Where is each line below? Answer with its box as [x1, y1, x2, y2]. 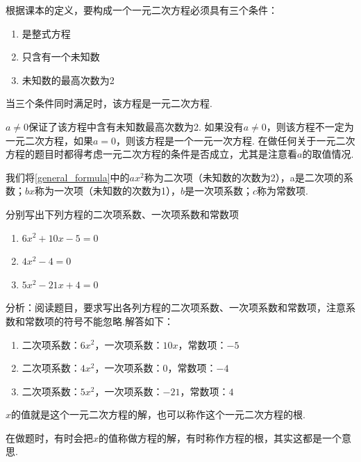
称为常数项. [257, 183, 309, 198]
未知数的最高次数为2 [22, 72, 115, 87]
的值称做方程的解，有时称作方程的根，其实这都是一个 [99, 430, 342, 445]
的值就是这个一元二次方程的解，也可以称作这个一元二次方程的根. [11, 407, 305, 422]
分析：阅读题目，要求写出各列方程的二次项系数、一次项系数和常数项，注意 [6, 300, 346, 315]
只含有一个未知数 [22, 49, 100, 64]
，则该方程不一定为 [266, 119, 354, 133]
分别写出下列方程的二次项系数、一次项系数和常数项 [6, 206, 239, 221]
